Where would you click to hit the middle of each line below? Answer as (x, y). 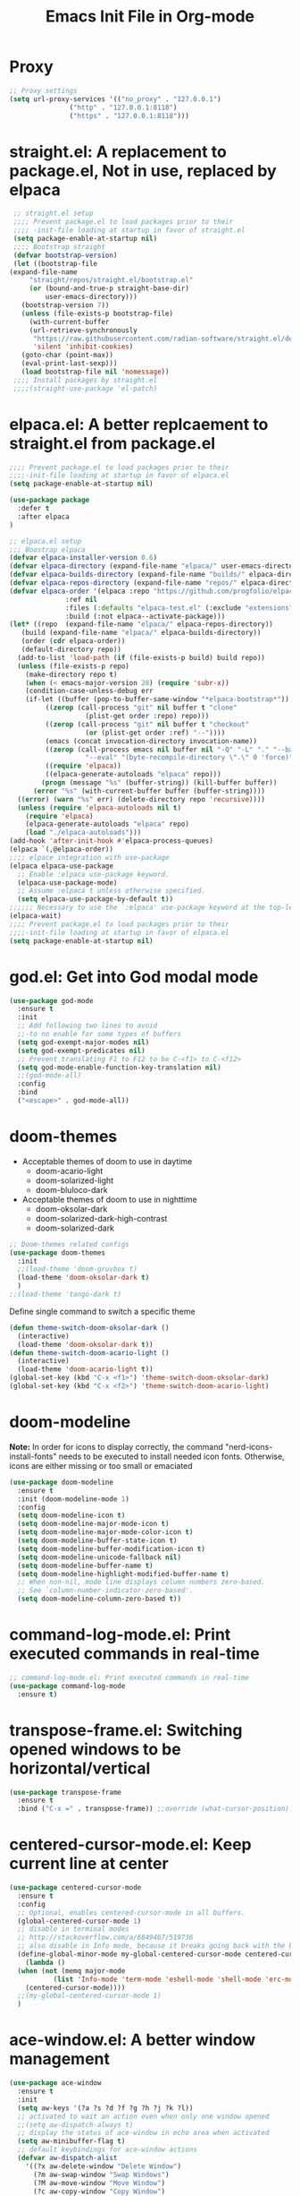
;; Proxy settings (43, 90)
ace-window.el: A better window (133, 2040)
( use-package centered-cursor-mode (75, 1888)
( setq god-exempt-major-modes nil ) (83, 1042)
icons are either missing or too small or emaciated (101, 1465)
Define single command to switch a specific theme (102, 1311)
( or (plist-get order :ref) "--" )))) (155, 733)
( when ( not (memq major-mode (71, 1971)
